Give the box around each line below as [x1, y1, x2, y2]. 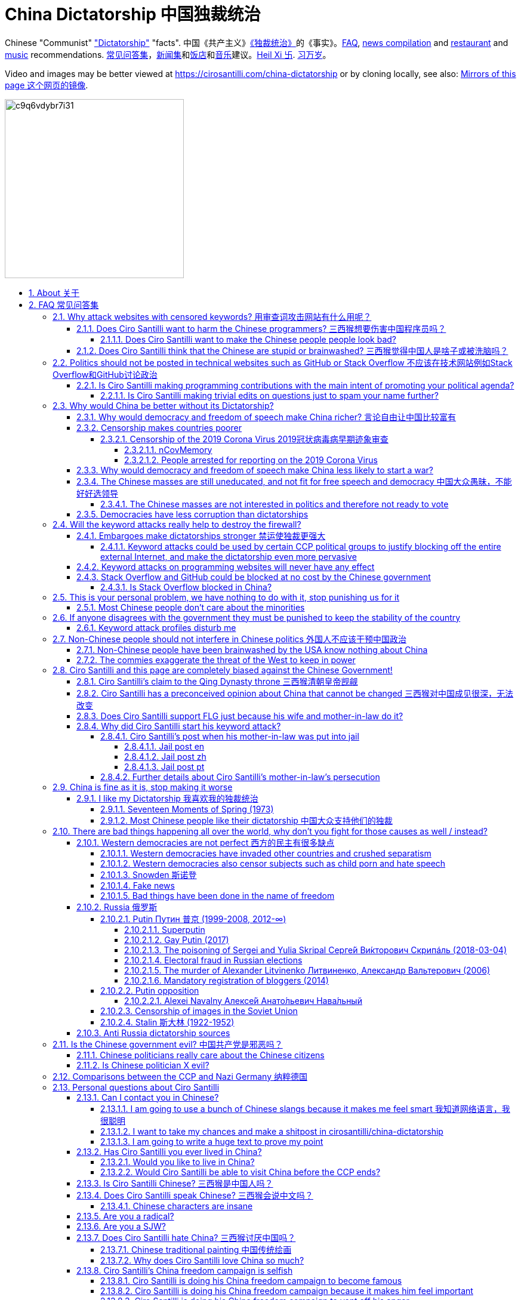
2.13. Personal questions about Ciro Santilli [53, 1082, 220, 1092]
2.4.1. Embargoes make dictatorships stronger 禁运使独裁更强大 [76, 530, 326, 541]
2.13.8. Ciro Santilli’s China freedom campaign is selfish [76, 1265, 293, 1276]
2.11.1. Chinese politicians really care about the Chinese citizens [76, 1049, 325, 1060]
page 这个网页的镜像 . [5, 79, 88, 90]
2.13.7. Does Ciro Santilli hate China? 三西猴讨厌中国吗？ [76, 1232, 296, 1243]
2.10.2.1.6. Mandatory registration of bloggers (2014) [124, 975, 329, 985]
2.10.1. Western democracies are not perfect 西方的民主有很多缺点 [76, 837, 335, 848]
